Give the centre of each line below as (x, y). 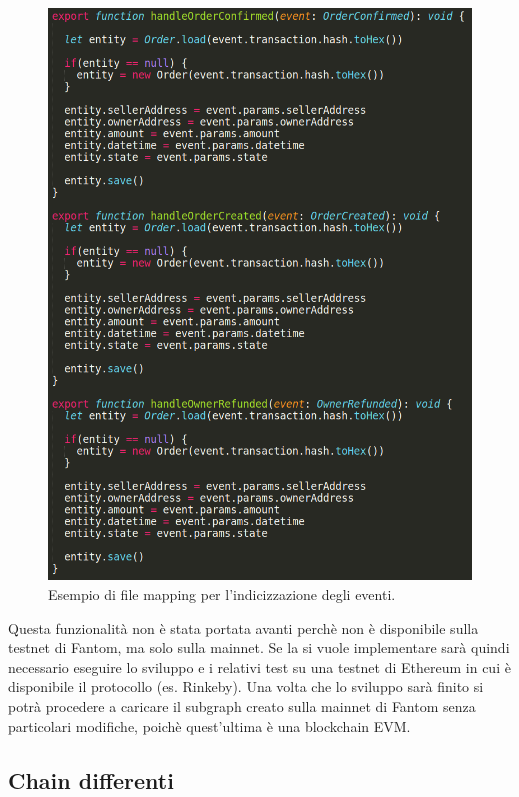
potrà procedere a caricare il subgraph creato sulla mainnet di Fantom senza (242, 705)
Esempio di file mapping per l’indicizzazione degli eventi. (222, 594)
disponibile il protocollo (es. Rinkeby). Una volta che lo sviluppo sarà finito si (246, 686)
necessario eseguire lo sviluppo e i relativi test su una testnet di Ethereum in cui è (259, 666)
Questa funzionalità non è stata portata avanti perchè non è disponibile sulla (243, 627)
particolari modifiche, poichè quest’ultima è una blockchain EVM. (209, 725)
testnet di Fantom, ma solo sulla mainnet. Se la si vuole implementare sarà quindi (259, 647)
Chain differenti (91, 779)
